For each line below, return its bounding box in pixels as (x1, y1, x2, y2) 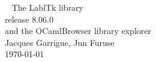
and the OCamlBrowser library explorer (5, 24, 151, 37)
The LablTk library (11, 1, 83, 13)
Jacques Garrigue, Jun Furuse (5, 36, 115, 48)
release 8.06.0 (5, 13, 53, 25)
